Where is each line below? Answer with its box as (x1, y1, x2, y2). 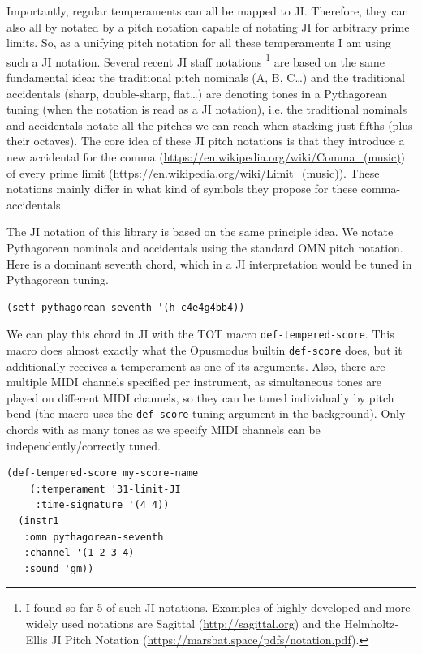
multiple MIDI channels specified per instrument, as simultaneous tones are (6, 373, 382, 390)
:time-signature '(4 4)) (35, 499, 170, 511)
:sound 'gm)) (24, 562, 94, 574)
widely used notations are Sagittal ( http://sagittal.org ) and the (25, 615, 341, 632)
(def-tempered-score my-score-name (6, 467, 199, 480)
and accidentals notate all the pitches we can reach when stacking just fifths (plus (6, 116, 413, 133)
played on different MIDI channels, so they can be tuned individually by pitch (6, 389, 394, 406)
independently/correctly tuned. (6, 437, 161, 454)
